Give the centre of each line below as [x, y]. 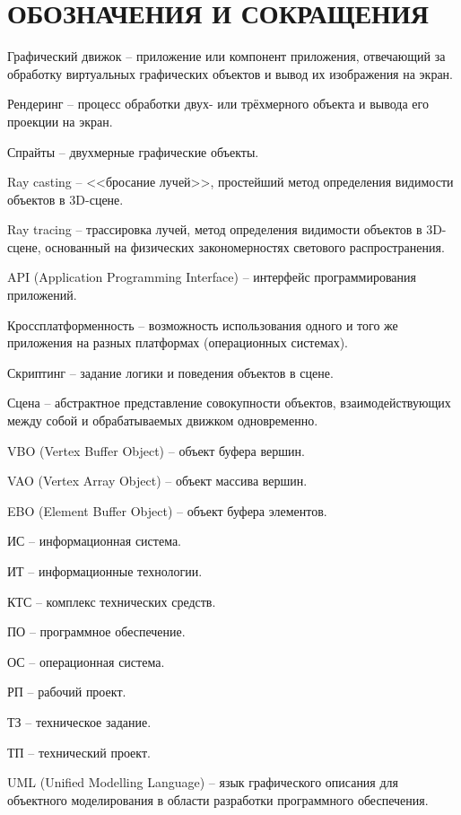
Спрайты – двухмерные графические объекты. [133, 151]
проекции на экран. [60, 121]
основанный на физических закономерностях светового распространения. [245, 246]
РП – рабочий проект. [67, 692]
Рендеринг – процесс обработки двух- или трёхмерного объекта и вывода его [218, 104]
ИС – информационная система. [94, 541]
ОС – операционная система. [86, 661]
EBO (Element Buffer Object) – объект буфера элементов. [167, 510]
